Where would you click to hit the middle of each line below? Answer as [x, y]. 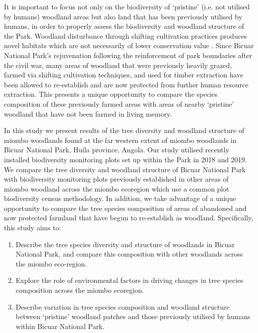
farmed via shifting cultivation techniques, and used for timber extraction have [124, 75]
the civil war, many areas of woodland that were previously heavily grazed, [118, 65]
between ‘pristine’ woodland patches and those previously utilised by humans [133, 316]
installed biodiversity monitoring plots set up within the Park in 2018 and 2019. [126, 159]
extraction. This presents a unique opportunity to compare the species [111, 94]
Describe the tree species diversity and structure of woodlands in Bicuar [125, 244]
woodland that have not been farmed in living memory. [88, 113]
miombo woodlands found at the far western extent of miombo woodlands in [120, 140]
